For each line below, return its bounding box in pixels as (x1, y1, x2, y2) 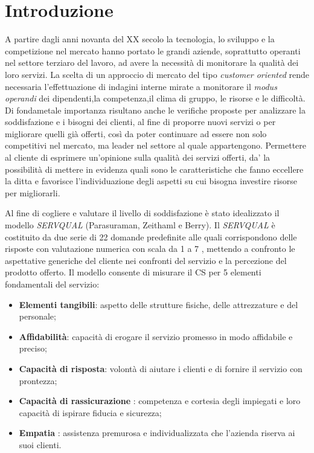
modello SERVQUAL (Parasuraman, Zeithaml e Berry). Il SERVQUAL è (5, 219, 275, 231)
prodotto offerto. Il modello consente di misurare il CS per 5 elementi (5, 266, 261, 278)
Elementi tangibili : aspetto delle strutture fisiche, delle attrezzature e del (19, 298, 298, 310)
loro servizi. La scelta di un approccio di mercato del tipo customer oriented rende (5, 68, 309, 80)
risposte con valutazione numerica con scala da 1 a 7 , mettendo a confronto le (5, 242, 295, 255)
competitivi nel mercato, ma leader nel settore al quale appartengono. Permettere (5, 139, 307, 152)
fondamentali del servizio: (5, 278, 100, 290)
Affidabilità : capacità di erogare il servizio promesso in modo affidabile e (19, 330, 293, 342)
